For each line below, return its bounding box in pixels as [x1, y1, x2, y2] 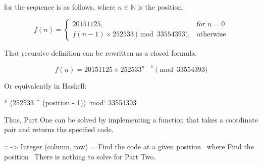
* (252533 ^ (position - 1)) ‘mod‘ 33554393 [4, 97, 137, 108]
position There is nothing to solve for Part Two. [4, 151, 156, 161]
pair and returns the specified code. [4, 124, 114, 135]
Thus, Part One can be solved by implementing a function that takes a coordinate [4, 114, 258, 125]
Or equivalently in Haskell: [4, 80, 87, 91]
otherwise [196, 31, 226, 38]
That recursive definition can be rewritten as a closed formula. [4, 47, 197, 58]
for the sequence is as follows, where [4, 2, 116, 12]
